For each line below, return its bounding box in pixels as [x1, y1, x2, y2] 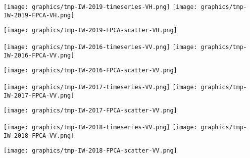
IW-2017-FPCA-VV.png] [3, 92, 75, 99]
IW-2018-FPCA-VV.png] [3, 132, 75, 139]
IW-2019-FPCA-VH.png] [3, 11, 75, 19]
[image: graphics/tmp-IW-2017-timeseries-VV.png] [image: [3, 83, 198, 91]
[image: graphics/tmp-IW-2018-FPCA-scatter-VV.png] [3, 147, 177, 155]
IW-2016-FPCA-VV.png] [3, 52, 75, 59]
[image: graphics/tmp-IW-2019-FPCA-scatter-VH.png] [3, 27, 177, 34]
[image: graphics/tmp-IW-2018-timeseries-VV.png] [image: [3, 123, 198, 131]
